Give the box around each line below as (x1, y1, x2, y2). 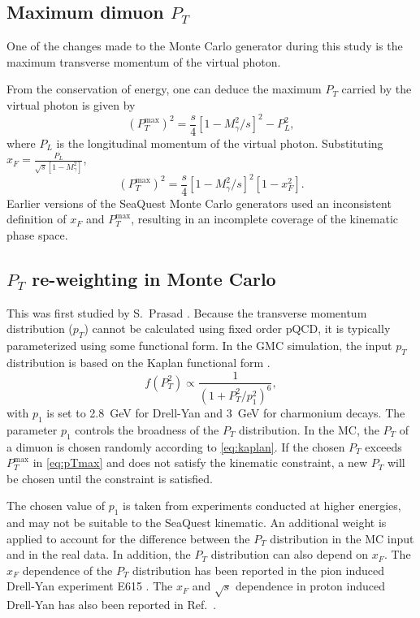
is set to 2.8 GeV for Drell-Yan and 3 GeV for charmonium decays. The (46, 404, 405, 421)
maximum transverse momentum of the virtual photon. (6, 53, 281, 70)
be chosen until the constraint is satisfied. (6, 469, 213, 486)
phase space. (6, 226, 68, 243)
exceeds (365, 438, 402, 455)
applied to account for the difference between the (6, 529, 250, 547)
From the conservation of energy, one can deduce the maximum (6, 80, 322, 97)
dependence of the (22, 561, 113, 578)
